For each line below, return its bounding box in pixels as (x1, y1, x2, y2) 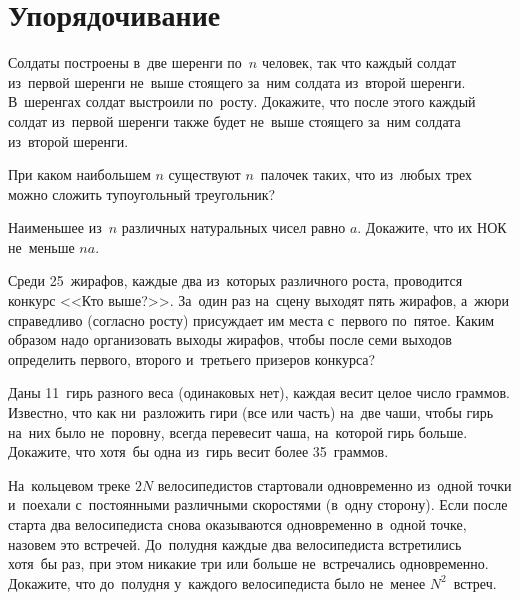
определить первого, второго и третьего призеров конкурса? (8, 348, 376, 369)
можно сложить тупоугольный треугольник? (8, 183, 276, 204)
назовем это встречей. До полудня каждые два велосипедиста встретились (8, 533, 462, 554)
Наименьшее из (8, 217, 102, 238)
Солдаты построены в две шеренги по (8, 52, 242, 73)
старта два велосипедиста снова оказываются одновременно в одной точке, (8, 514, 467, 534)
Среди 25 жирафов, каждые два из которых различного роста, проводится (8, 270, 463, 291)
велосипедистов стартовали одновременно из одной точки (157, 474, 512, 495)
